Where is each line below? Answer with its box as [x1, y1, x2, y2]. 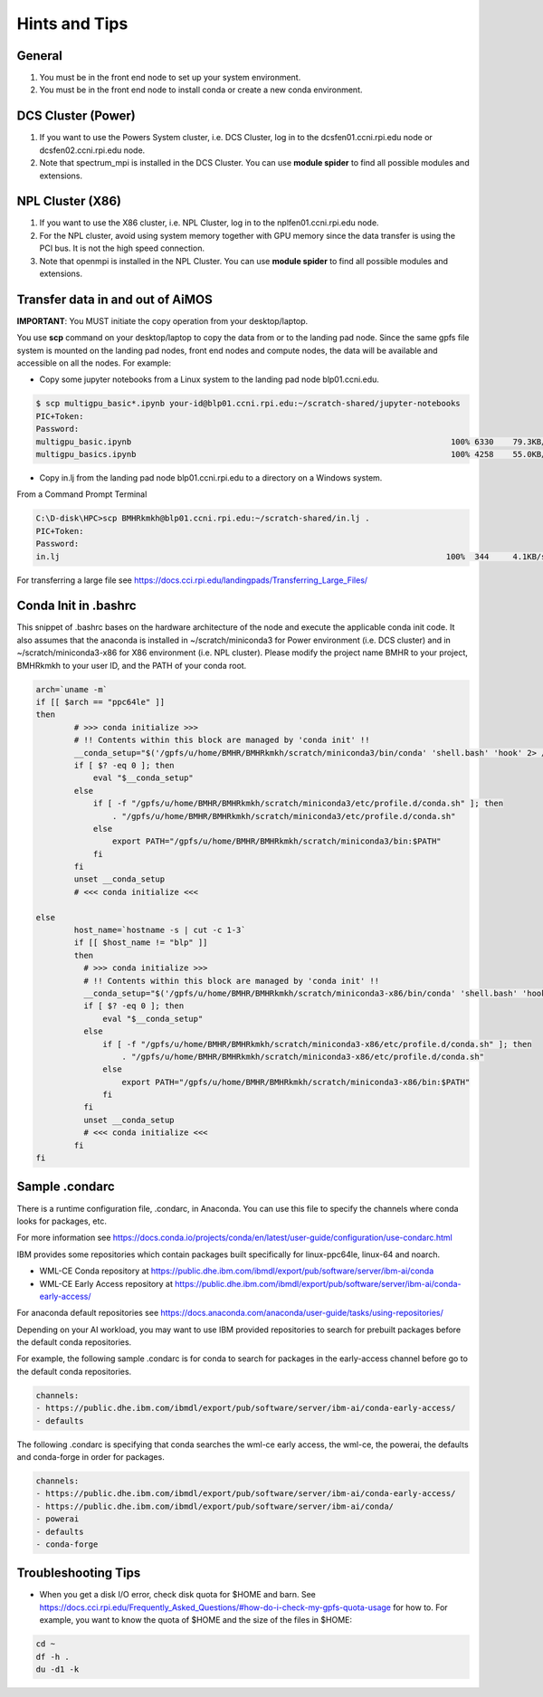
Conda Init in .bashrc [16, 598, 137, 614]
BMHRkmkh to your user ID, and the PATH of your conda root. [16, 660, 247, 671]
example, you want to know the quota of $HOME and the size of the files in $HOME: [39, 1615, 353, 1625]
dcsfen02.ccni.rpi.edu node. [39, 145, 146, 156]
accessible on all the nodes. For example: [16, 358, 172, 368]
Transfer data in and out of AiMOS [16, 291, 213, 307]
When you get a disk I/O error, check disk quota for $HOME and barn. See [39, 1589, 317, 1600]
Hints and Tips [16, 14, 129, 33]
